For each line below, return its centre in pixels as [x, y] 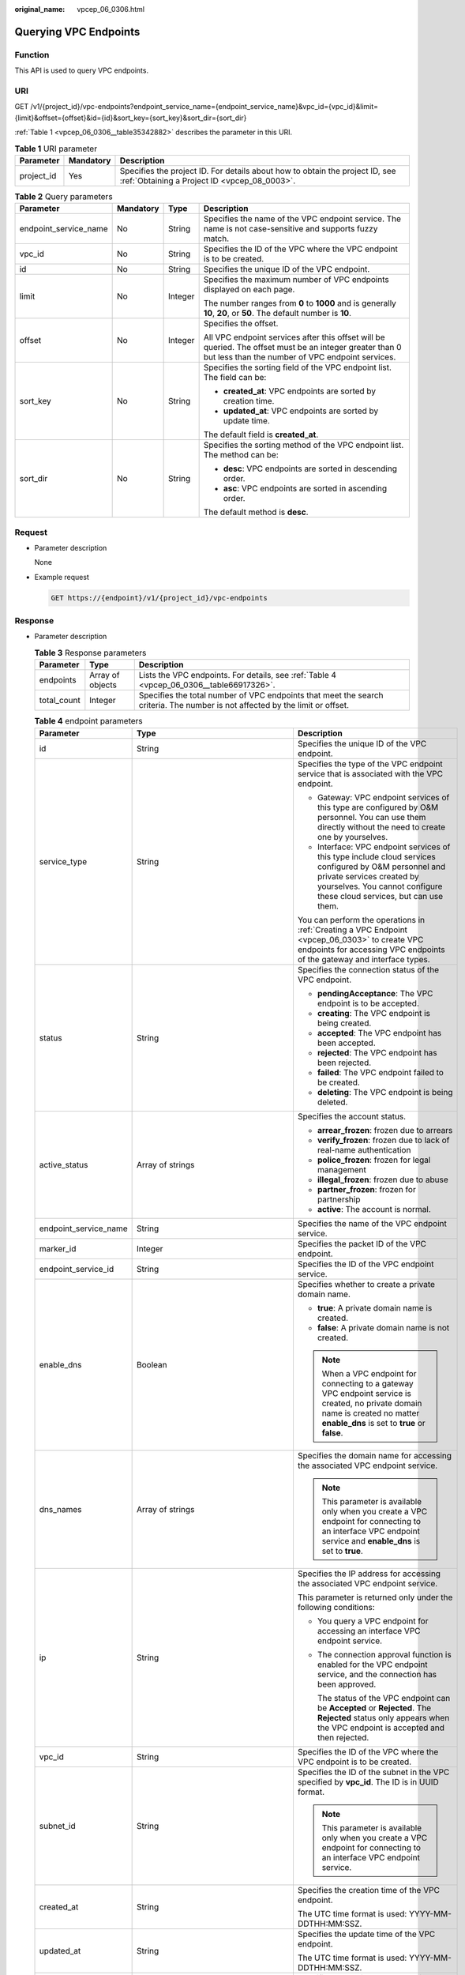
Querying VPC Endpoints [77, 32]
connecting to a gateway [367, 1383]
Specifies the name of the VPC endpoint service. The [302, 219]
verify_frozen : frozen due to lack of [383, 1140]
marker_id [58, 1248]
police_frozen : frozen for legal [374, 1160]
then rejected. [343, 1737]
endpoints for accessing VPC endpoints [371, 950]
